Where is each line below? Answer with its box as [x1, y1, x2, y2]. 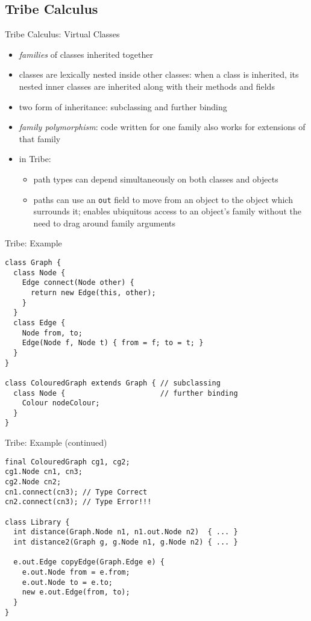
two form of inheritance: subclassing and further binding [19, 100, 227, 113]
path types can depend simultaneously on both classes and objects [33, 172, 278, 185]
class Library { [5, 517, 70, 526]
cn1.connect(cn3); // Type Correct [5, 487, 148, 496]
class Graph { [5, 258, 61, 267]
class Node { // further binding [13, 389, 238, 398]
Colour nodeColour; [22, 399, 100, 408]
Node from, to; [22, 328, 83, 337]
